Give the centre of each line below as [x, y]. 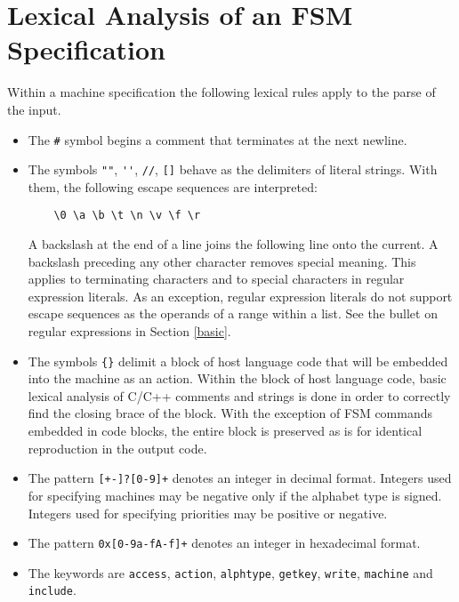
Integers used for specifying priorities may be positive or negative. [208, 513]
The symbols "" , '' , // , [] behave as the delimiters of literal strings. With [233, 169]
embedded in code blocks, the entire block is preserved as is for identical [225, 431]
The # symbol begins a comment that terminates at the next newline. [217, 139]
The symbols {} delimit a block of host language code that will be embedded [238, 361]
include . [52, 590]
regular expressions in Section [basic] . [129, 331]
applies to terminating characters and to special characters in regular [216, 279]
